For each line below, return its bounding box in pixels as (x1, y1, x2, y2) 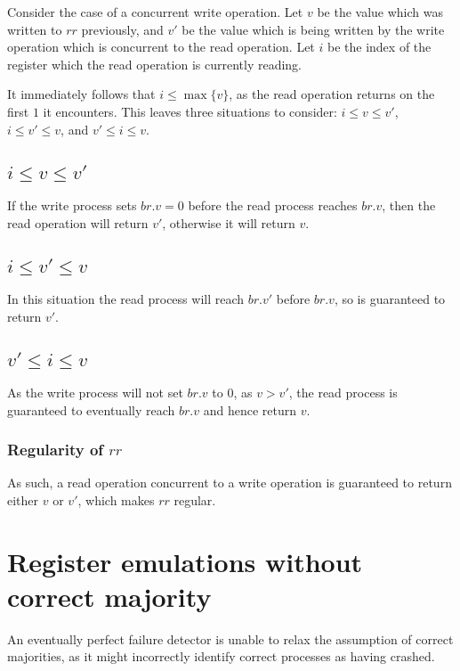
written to (7, 20, 62, 38)
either (7, 490, 39, 509)
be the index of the (327, 37, 432, 56)
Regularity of (7, 438, 104, 461)
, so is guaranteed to (334, 289, 446, 307)
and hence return (203, 400, 296, 419)
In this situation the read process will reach (7, 289, 245, 307)
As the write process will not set (7, 382, 183, 401)
